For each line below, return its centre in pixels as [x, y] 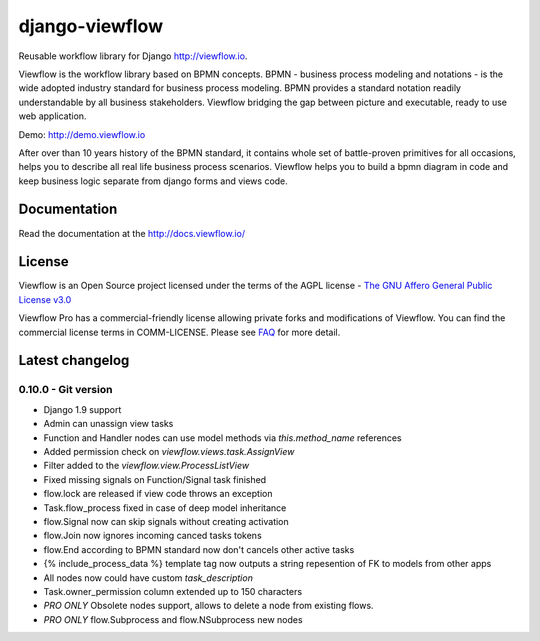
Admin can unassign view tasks [108, 424]
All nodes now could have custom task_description [148, 577]
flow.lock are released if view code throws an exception [158, 494]
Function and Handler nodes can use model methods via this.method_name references [222, 437]
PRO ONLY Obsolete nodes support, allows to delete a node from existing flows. [208, 606]
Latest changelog [74, 360]
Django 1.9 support [82, 409]
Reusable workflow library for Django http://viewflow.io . [133, 56]
